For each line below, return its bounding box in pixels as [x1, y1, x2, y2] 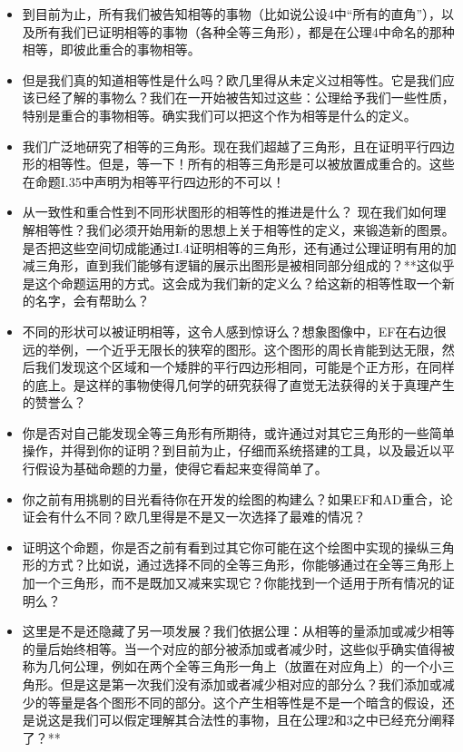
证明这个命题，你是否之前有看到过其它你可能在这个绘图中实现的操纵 [22, 537, 429, 556]
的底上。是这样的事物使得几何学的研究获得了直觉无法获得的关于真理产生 [22, 375, 455, 394]
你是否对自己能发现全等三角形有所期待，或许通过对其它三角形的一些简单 [22, 423, 455, 442]
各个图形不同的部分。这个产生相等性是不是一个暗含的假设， [85, 692, 442, 711]
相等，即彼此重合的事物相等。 [22, 40, 201, 59]
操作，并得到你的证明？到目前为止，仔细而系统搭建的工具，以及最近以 [22, 441, 442, 460]
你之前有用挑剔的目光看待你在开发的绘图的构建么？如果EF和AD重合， [22, 489, 440, 508]
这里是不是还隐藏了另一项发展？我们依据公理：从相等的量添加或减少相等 [22, 621, 455, 640]
